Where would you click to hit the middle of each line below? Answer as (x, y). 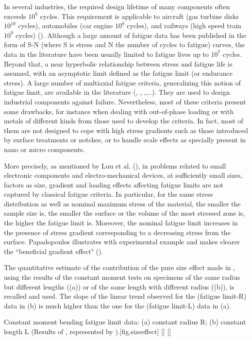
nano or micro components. (44, 149)
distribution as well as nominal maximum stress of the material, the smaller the (122, 203)
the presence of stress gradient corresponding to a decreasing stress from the (117, 232)
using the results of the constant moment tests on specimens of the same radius (122, 277)
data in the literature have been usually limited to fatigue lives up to (106, 54)
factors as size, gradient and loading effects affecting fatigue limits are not (114, 184)
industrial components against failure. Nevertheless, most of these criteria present (125, 101)
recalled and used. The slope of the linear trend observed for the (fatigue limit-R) (125, 296)
